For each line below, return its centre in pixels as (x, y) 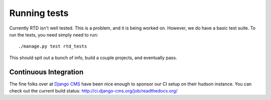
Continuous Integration (46, 72)
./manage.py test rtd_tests (53, 46)
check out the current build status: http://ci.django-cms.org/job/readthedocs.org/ (93, 91)
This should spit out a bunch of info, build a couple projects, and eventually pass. (93, 57)
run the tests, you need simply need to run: (54, 34)
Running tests (39, 13)
